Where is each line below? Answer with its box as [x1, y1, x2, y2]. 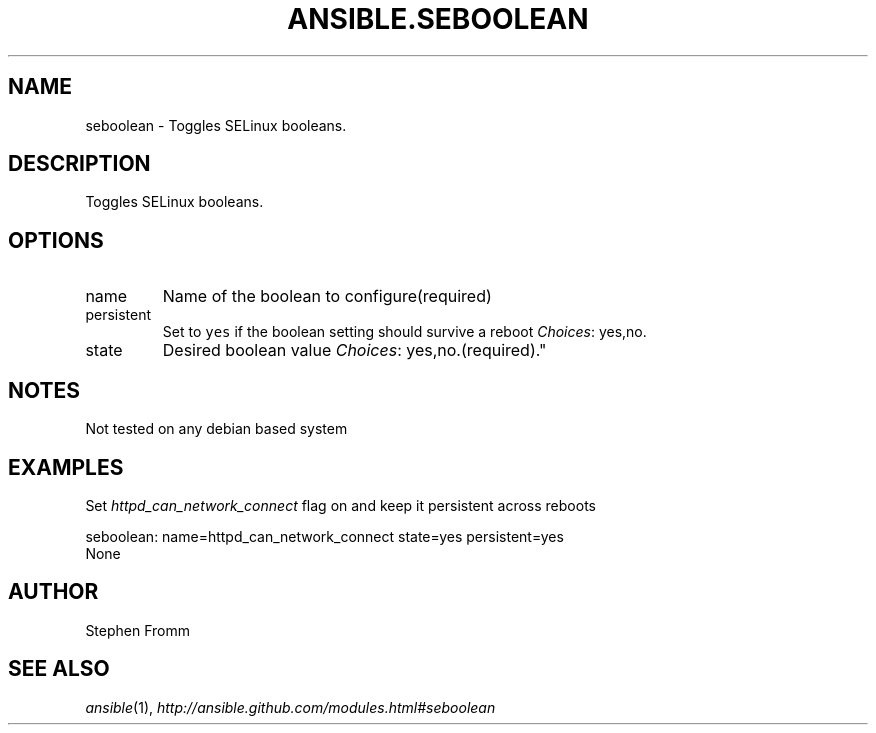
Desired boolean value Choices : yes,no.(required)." [162, 340, 547, 361]
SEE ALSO [8, 656, 110, 682]
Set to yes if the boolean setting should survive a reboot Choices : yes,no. [162, 323, 647, 341]
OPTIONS [8, 227, 104, 253]
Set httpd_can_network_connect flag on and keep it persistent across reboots [85, 496, 596, 514]
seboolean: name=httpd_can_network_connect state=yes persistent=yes [85, 527, 564, 545]
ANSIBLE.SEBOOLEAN [287, 2, 589, 36]
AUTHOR [8, 579, 99, 605]
